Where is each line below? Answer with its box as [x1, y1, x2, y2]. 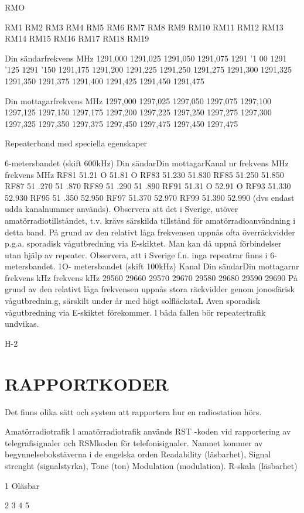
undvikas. [5, 317, 39, 330]
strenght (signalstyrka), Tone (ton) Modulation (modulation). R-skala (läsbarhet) [5, 459, 298, 471]
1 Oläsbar [5, 479, 40, 491]
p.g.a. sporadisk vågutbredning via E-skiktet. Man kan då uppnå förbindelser [5, 237, 282, 249]
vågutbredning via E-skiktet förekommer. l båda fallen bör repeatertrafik [5, 306, 266, 318]
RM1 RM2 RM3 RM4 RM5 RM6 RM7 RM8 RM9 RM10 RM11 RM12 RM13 [5, 20, 283, 33]
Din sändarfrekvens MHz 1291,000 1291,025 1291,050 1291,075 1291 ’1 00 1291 [5, 52, 287, 64]
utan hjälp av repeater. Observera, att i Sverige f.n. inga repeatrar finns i [5, 248, 268, 261]
